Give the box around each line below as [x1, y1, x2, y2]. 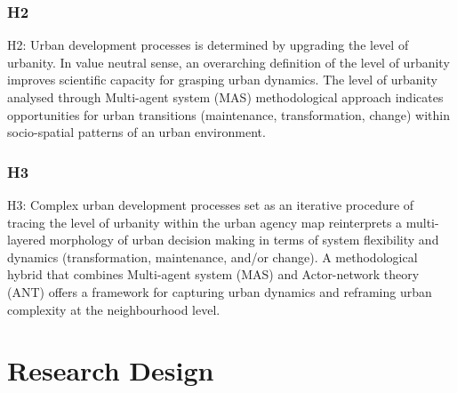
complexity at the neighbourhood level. [7, 300, 220, 318]
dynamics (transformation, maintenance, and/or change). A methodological [7, 247, 418, 266]
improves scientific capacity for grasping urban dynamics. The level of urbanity [7, 70, 437, 89]
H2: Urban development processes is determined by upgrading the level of [7, 36, 409, 54]
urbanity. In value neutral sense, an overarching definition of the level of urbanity [7, 52, 450, 71]
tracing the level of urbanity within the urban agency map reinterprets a [7, 213, 403, 231]
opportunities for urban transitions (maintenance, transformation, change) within [7, 105, 451, 124]
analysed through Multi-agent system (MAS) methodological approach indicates [7, 88, 444, 106]
